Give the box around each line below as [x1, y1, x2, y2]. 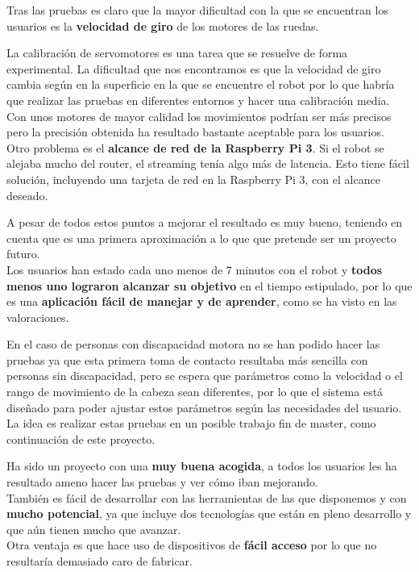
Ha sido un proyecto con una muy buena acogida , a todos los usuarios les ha [6, 457, 397, 474]
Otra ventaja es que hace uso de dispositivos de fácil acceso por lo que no [6, 537, 377, 553]
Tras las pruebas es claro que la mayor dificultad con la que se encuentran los [6, 2, 388, 18]
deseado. [6, 186, 48, 203]
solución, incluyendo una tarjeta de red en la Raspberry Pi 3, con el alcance [6, 170, 380, 187]
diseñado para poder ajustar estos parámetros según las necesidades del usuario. [6, 399, 402, 415]
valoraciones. [6, 308, 69, 325]
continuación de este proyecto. [6, 430, 156, 447]
